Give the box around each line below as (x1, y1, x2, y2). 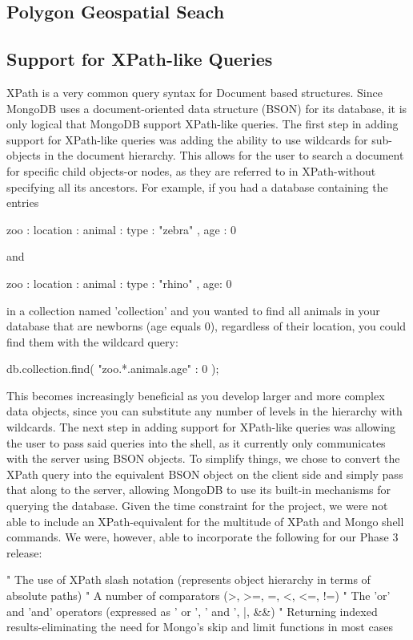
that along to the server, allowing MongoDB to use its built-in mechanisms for (6, 481, 391, 498)
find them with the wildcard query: (6, 333, 178, 350)
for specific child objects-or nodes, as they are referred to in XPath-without (6, 162, 376, 179)
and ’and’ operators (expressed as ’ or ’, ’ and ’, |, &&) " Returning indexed (6, 602, 378, 619)
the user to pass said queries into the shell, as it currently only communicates (6, 434, 386, 451)
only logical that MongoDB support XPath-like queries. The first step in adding (6, 115, 399, 132)
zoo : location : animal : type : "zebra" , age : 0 (6, 221, 237, 237)
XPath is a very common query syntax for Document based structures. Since (6, 83, 383, 100)
